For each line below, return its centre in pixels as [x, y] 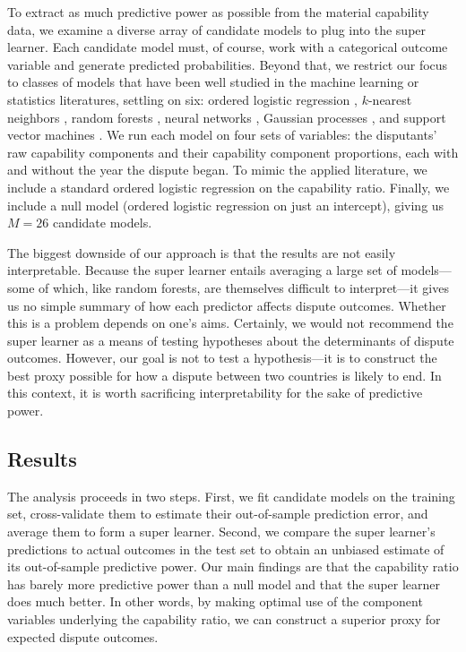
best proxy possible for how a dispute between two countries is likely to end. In [224, 375]
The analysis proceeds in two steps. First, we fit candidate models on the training [231, 496]
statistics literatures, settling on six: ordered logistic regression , [182, 99]
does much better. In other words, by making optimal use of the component [215, 601]
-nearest [390, 99]
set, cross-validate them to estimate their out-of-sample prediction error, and [218, 514]
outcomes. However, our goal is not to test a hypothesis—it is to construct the [222, 358]
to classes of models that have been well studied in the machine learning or [213, 82]
